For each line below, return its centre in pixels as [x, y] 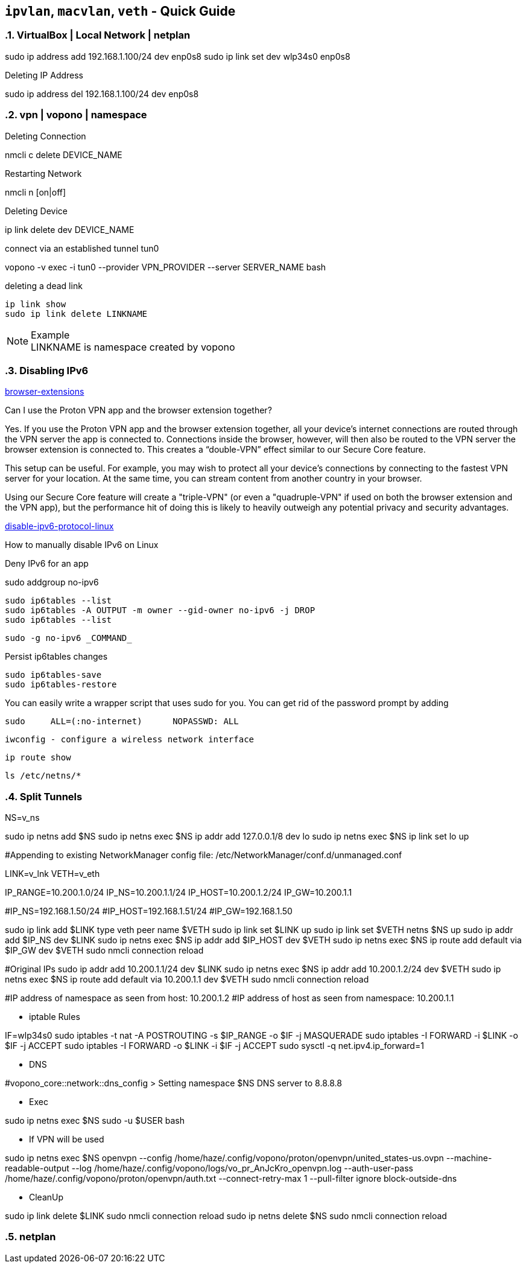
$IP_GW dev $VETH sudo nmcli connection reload [104, 951]
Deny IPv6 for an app [47, 564]
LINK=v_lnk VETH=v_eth [52, 874]
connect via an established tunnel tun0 [82, 248]
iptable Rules [55, 1017]
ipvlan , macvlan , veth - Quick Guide [120, 11]
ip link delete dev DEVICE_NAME [70, 229]
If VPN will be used [67, 1139]
